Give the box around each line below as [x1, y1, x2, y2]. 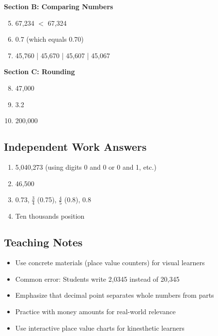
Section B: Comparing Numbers [4, 1, 113, 11]
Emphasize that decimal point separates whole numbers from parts [15, 290, 214, 300]
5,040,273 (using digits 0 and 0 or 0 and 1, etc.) [15, 161, 156, 172]
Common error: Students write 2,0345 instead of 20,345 [15, 273, 180, 284]
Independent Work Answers [4, 139, 147, 154]
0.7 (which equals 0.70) [15, 34, 84, 44]
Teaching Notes [4, 235, 83, 250]
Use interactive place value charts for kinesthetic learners [15, 322, 185, 333]
